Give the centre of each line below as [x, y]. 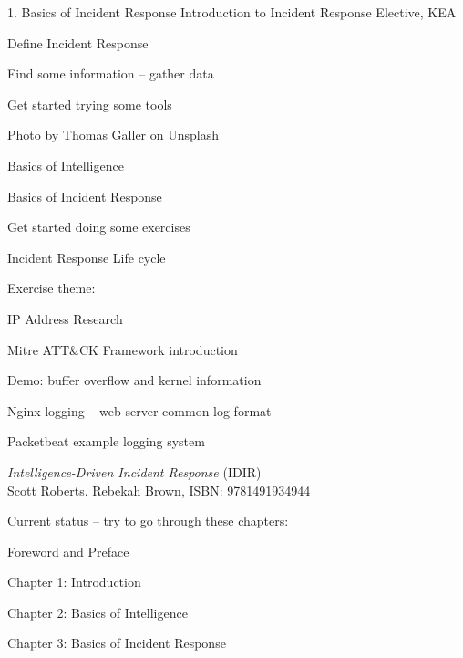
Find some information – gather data [111, 73]
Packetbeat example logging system [106, 441]
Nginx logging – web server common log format [139, 410]
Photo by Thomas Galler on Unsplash [113, 135]
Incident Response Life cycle [87, 257]
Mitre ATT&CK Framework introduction [123, 349]
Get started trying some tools [90, 104]
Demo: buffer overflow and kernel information [134, 380]
